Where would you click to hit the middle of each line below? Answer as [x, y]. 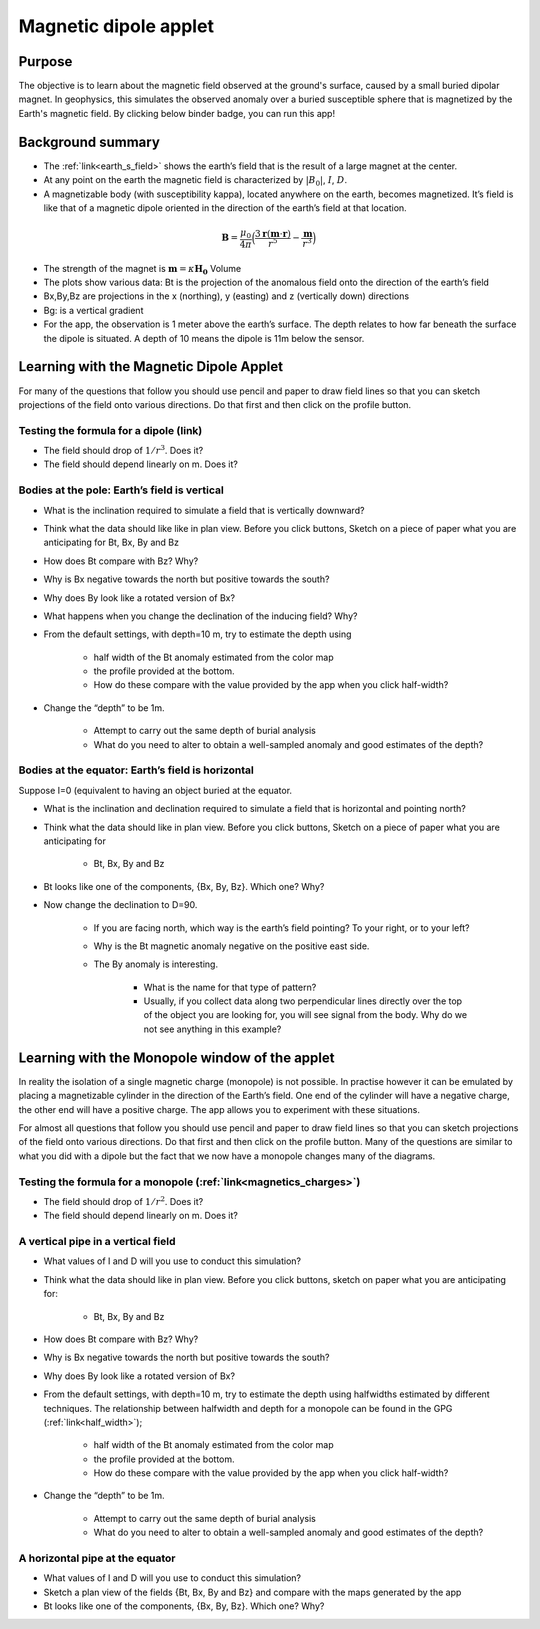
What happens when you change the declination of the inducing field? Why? [200, 616]
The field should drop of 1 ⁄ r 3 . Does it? [123, 450]
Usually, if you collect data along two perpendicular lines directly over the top [303, 1001]
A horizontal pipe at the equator [97, 1558]
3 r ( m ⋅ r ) [273, 233]
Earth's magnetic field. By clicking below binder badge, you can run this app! [176, 113]
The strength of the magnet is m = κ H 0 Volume [142, 269]
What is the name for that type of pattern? [230, 987]
